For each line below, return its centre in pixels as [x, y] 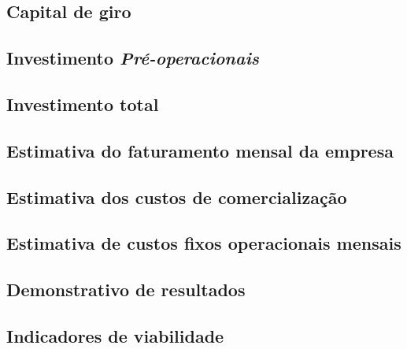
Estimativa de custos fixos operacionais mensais [204, 243]
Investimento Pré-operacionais [133, 58]
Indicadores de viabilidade [115, 335]
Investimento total [83, 104]
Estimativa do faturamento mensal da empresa [200, 150]
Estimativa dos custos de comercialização [177, 197]
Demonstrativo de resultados [126, 290]
